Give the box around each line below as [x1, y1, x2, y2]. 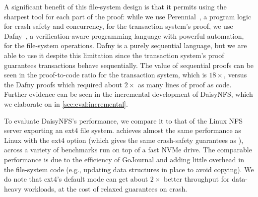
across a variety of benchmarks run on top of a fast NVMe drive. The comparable [4, 144, 252, 155]
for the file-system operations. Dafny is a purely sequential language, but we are [4, 40, 247, 51]
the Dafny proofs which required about [4, 79, 123, 89]
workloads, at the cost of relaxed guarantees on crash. [24, 183, 188, 194]
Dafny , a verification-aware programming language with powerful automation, [4, 30, 244, 41]
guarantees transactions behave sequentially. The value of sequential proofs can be [4, 60, 254, 70]
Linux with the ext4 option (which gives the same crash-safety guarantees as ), [4, 134, 244, 145]
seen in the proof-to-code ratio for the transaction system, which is [4, 69, 207, 80]
